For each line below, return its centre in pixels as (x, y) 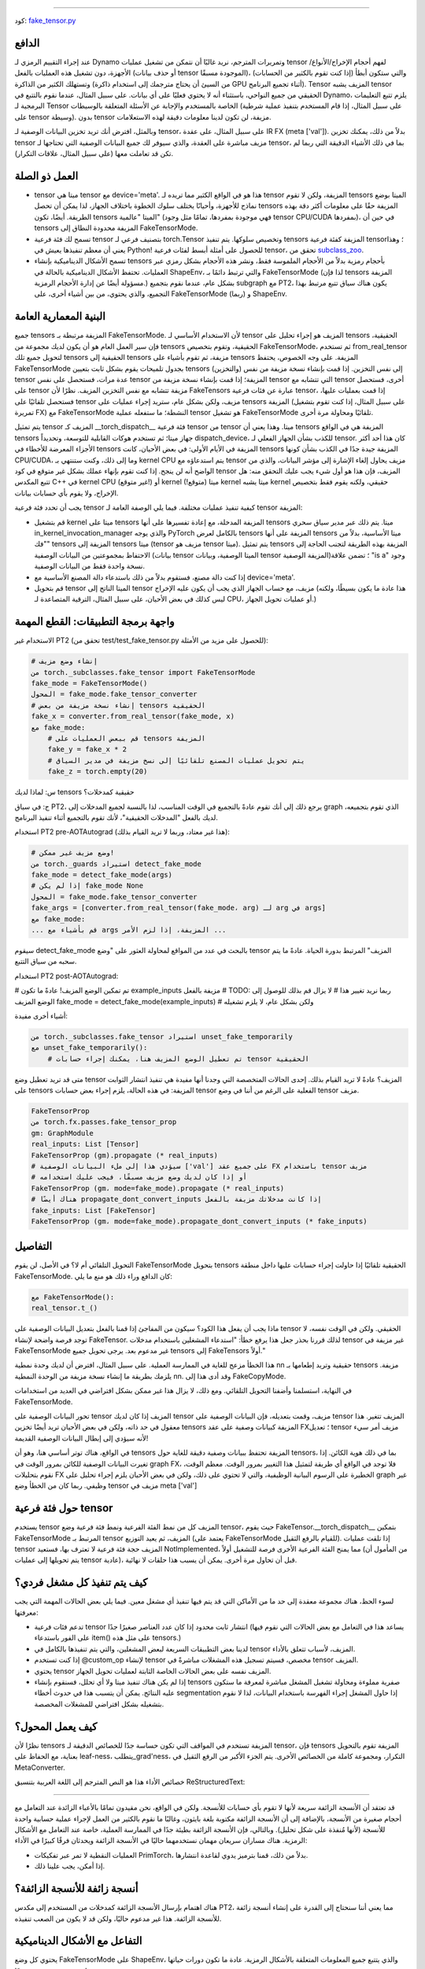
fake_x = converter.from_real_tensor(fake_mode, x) (133, 716)
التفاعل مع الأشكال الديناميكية (78, 1941)
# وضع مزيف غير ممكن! (73, 853)
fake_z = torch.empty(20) (98, 771)
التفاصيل (33, 1246)
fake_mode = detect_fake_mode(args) (102, 875)
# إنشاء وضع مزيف (65, 661)
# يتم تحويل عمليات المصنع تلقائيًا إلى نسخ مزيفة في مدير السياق (176, 760)
